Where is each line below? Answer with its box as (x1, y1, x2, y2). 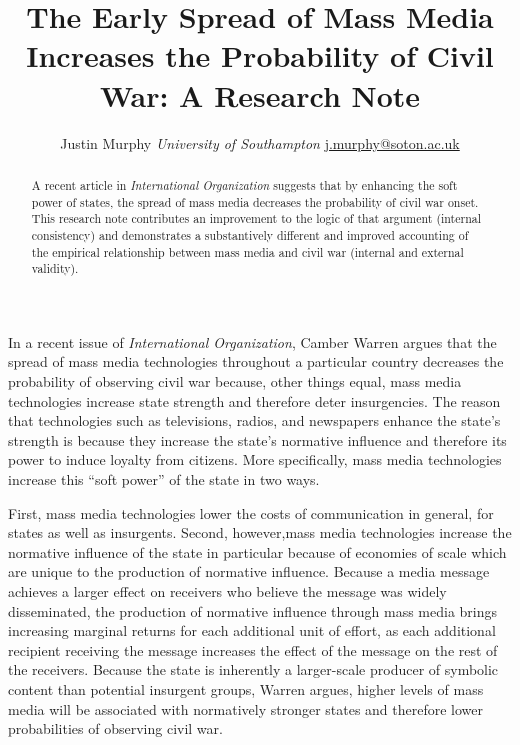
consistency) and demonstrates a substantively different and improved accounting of (31, 226, 469, 243)
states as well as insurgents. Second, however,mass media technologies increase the (8, 522, 512, 543)
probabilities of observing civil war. (8, 718, 223, 739)
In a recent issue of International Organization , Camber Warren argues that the (8, 331, 497, 352)
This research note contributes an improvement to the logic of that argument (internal (31, 210, 482, 227)
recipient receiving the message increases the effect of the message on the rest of (8, 639, 498, 660)
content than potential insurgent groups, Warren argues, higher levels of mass (8, 678, 484, 699)
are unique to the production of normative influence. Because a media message (8, 561, 490, 582)
